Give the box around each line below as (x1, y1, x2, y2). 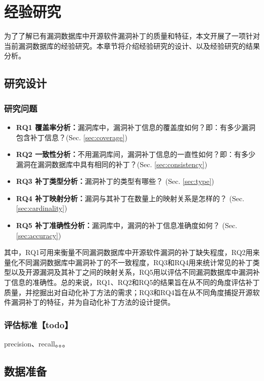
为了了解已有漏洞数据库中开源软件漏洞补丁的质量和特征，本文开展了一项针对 (4, 30, 260, 41)
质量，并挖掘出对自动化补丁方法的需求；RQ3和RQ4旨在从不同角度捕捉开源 (4, 287, 253, 297)
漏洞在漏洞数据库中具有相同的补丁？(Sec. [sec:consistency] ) (16, 158, 208, 169)
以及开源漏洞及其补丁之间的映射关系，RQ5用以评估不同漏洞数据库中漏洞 (11, 267, 253, 277)
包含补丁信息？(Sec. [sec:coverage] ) (16, 132, 127, 142)
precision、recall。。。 (4, 338, 70, 349)
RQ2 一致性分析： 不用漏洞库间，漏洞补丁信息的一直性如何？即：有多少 (16, 149, 255, 160)
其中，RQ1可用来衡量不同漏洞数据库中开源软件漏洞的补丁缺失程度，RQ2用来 (4, 247, 260, 258)
